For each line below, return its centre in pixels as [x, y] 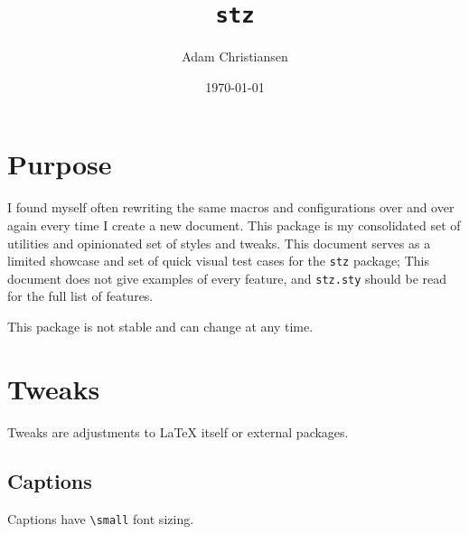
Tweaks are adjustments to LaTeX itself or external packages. [178, 431]
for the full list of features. [80, 296]
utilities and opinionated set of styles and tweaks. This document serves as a [219, 243]
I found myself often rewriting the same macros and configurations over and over [231, 207]
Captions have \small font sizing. [101, 518]
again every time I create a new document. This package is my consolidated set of [234, 225]
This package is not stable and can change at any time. [160, 327]
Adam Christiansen [235, 56]
